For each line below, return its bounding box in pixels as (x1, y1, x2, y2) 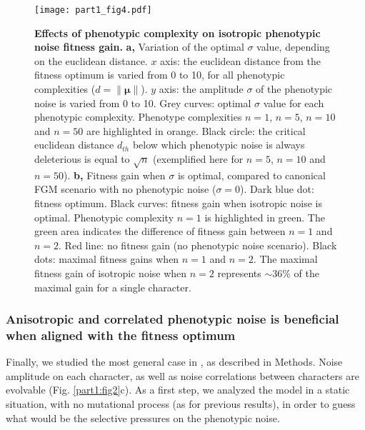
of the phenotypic (256, 81, 333, 96)
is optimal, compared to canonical (177, 167, 326, 182)
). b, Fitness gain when (64, 167, 166, 182)
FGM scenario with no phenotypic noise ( (34, 181, 216, 196)
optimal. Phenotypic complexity (34, 209, 174, 224)
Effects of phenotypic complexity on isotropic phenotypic (34, 25, 321, 40)
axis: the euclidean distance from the (160, 53, 321, 68)
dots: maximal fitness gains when (34, 251, 179, 266)
